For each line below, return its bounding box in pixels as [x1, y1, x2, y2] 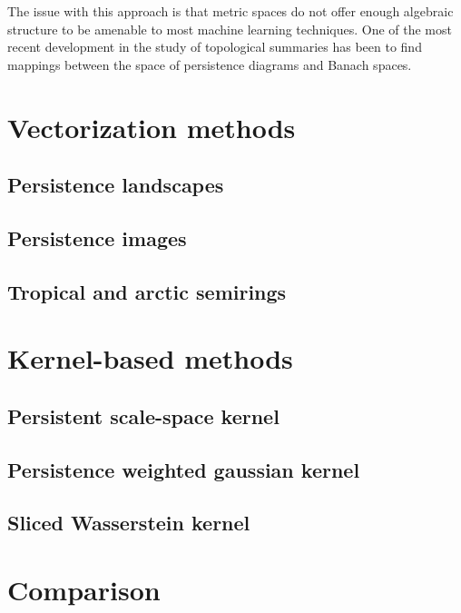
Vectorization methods [7, 108, 296, 145]
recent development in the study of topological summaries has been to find [7, 37, 422, 56]
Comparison [7, 571, 161, 608]
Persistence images [7, 223, 187, 252]
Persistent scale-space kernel [7, 401, 280, 430]
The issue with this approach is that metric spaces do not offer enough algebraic [7, 2, 454, 20]
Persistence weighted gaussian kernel [7, 455, 360, 483]
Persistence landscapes [7, 171, 224, 199]
